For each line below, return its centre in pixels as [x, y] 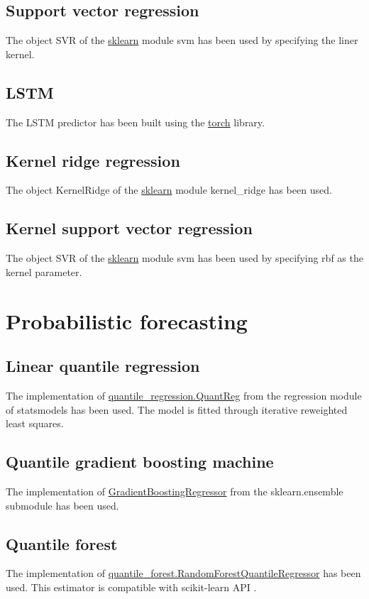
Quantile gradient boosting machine [140, 462]
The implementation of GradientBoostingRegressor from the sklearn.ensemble [175, 491]
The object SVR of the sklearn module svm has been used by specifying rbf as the [184, 258]
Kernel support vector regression [129, 228]
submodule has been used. [62, 505]
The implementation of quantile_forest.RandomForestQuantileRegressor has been [183, 573]
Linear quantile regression [103, 366]
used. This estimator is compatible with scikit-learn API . [131, 587]
